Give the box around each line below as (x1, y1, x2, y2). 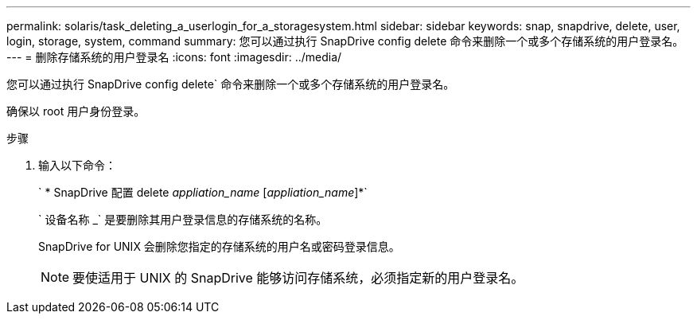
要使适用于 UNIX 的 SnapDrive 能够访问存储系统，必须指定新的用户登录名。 (72, 270, 524, 286)
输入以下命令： (38, 158, 116, 172)
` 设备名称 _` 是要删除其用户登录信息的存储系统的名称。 (38, 213, 328, 226)
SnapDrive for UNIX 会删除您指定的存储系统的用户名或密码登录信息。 (38, 240, 400, 253)
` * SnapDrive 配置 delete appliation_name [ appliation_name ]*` (38, 185, 368, 199)
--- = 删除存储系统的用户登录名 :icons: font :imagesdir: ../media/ (6, 50, 342, 64)
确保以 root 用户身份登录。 (6, 104, 146, 118)
